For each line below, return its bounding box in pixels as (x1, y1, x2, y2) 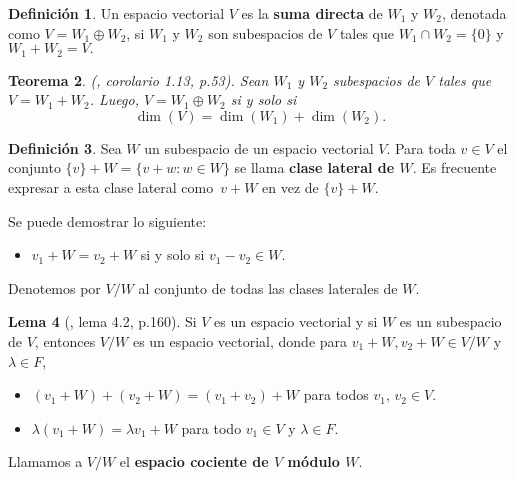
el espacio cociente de (119, 451, 269, 472)
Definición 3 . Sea (8, 137, 122, 158)
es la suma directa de (241, 3, 383, 23)
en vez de (262, 177, 319, 198)
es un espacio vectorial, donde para (132, 330, 348, 351)
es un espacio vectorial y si (214, 311, 378, 332)
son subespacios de (208, 22, 323, 43)
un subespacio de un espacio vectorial (144, 137, 374, 158)
